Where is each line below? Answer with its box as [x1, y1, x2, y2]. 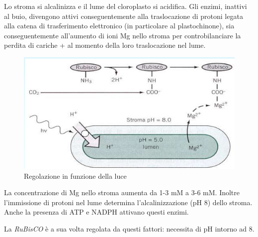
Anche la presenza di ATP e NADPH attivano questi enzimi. [4, 207, 189, 217]
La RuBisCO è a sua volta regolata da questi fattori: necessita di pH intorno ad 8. [4, 223, 255, 234]
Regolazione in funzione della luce [24, 170, 127, 181]
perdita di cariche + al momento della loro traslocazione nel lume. [4, 40, 206, 50]
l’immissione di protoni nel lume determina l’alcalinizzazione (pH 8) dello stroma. [4, 197, 253, 207]
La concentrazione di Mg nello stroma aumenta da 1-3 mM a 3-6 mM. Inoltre [4, 187, 240, 198]
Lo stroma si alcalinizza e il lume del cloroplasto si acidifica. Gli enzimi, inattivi [4, 1, 247, 11]
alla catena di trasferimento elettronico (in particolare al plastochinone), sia [4, 20, 235, 31]
